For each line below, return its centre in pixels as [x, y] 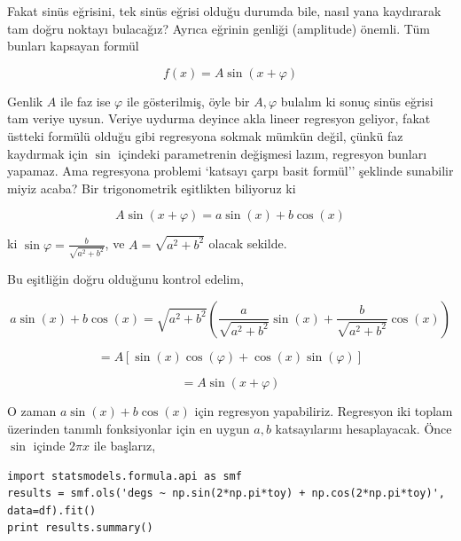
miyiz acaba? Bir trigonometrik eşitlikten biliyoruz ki [152, 188]
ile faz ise [85, 101]
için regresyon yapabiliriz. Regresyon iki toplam [324, 410]
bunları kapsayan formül [73, 46]
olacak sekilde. [248, 243]
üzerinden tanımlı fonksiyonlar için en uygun [129, 428]
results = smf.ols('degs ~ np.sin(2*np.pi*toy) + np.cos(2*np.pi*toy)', [226, 494]
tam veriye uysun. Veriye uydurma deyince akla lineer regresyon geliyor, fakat [219, 118]
